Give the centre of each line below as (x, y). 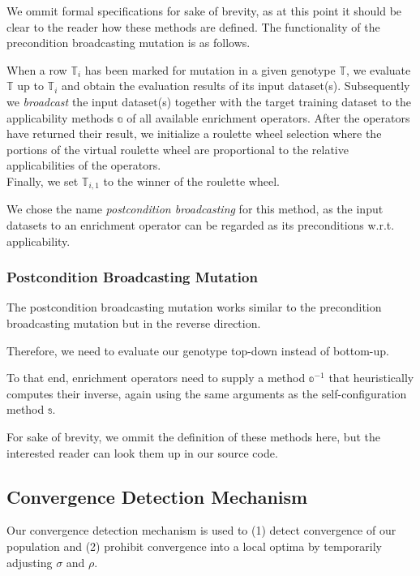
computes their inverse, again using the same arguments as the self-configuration (207, 393)
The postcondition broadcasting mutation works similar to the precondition (194, 307)
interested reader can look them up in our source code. (142, 452)
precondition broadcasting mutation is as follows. (129, 43)
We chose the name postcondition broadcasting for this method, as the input (195, 209)
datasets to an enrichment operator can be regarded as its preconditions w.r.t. (201, 224)
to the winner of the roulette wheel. (191, 181)
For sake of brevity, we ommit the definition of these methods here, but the (193, 436)
